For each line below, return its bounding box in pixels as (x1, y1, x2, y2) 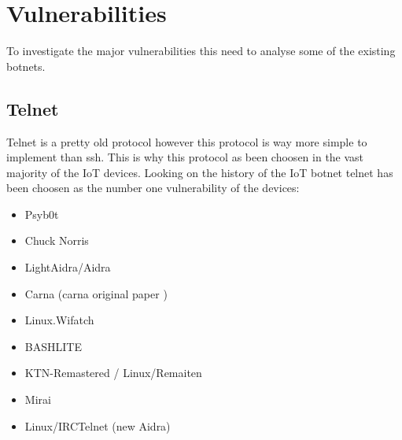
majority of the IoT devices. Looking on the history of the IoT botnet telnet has (6, 164, 393, 180)
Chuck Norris (24, 232, 89, 249)
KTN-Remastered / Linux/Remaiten (24, 364, 202, 381)
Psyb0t (24, 205, 59, 222)
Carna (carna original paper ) (24, 285, 168, 301)
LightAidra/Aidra (24, 259, 111, 275)
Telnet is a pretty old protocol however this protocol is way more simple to (6, 133, 367, 150)
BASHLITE (24, 338, 82, 354)
